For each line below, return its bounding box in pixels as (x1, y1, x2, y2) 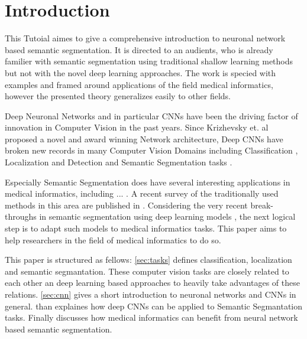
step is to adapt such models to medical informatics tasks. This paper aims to (5, 222, 287, 234)
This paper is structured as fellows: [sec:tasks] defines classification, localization (5, 253, 292, 266)
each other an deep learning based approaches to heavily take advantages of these (5, 276, 300, 289)
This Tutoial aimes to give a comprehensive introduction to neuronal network (5, 32, 286, 44)
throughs (5, 210, 37, 223)
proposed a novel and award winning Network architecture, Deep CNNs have (5, 132, 283, 145)
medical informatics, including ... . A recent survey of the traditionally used (5, 187, 279, 200)
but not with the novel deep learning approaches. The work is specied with (5, 66, 276, 79)
